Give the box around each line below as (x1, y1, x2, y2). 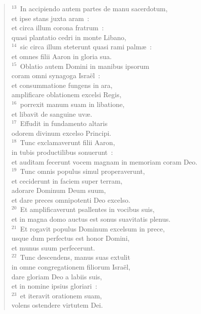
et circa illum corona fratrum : (11, 22, 104, 33)
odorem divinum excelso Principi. (11, 127, 111, 138)
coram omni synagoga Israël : (11, 70, 100, 81)
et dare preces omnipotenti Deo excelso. (11, 194, 130, 205)
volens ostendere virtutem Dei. (11, 300, 103, 310)
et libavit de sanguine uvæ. (11, 108, 92, 119)
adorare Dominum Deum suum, (11, 185, 106, 195)
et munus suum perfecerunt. (11, 242, 95, 252)
